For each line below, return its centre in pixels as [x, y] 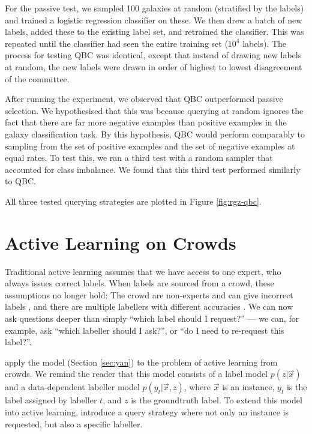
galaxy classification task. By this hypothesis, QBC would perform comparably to [155, 134]
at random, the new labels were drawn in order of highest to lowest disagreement [154, 66]
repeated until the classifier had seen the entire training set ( [116, 43]
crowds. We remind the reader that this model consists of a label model [136, 374]
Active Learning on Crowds [121, 242]
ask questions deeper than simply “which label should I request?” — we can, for [152, 318]
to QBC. [20, 181]
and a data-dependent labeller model [72, 387]
